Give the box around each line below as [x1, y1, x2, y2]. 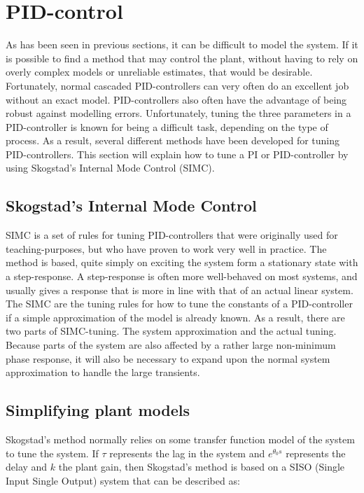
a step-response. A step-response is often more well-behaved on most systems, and [6, 269, 358, 284]
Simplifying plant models [6, 399, 190, 421]
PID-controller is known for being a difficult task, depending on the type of [6, 119, 328, 134]
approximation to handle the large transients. [6, 365, 200, 380]
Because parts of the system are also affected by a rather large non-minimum [6, 338, 336, 352]
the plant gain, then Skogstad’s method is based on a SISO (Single [58, 459, 345, 474]
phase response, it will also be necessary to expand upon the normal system [6, 351, 330, 366]
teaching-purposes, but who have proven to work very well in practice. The [6, 241, 327, 256]
